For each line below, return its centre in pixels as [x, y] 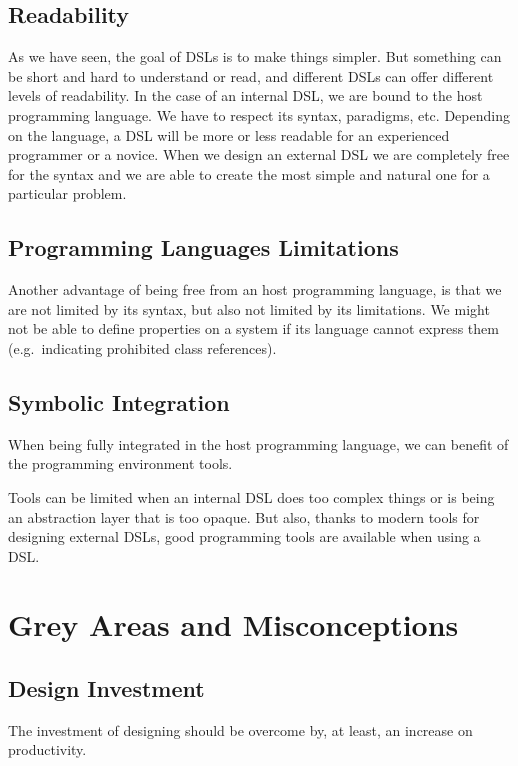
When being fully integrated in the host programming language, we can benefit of [258, 443]
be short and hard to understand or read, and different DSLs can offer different [251, 75]
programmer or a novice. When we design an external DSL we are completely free [259, 154]
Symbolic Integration [119, 401]
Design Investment [106, 688]
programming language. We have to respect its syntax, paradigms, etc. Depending [259, 114]
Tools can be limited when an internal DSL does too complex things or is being [251, 496]
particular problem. [67, 193]
